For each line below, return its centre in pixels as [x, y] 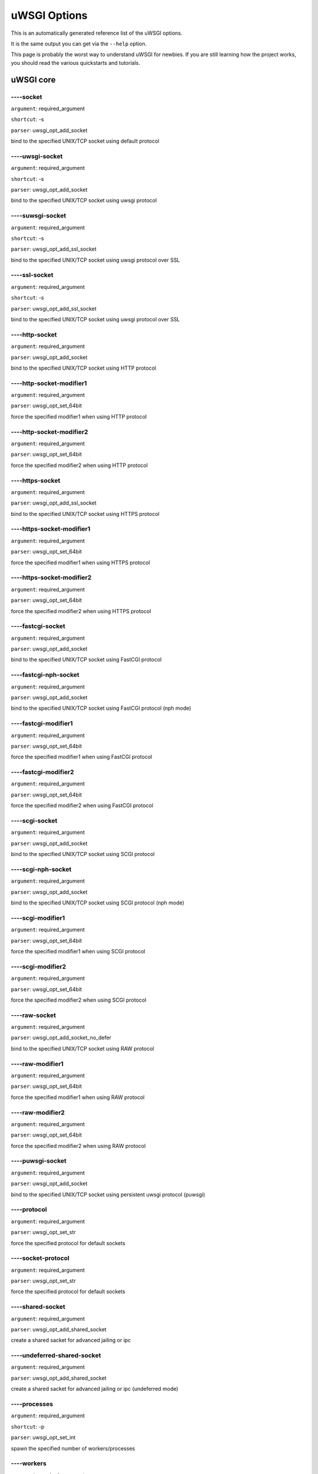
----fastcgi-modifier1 [42, 723]
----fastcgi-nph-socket [45, 675]
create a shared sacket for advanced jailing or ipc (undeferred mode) [95, 1389]
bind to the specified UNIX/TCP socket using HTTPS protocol [85, 514]
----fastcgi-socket [38, 626]
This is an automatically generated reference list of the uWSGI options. [97, 33]
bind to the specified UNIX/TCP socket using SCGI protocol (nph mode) [98, 903]
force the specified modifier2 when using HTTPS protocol [81, 611]
